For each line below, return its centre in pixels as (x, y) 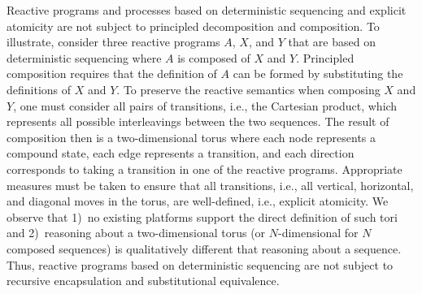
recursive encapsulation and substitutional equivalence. (143, 281)
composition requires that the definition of (112, 73)
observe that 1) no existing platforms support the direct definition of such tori (202, 216)
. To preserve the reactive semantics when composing (248, 89)
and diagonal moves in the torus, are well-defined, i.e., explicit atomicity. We (198, 201)
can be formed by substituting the (318, 73)
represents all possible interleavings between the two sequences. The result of (198, 121)
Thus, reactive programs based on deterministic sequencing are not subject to (200, 264)
